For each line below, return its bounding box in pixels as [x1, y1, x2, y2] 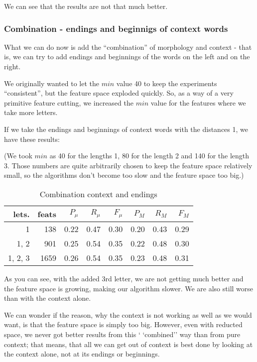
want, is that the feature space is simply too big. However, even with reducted [4, 319, 243, 330]
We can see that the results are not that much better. [4, 1, 168, 11]
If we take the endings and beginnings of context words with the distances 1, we [4, 123, 248, 134]
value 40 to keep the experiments [116, 78, 217, 88]
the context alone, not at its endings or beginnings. [4, 349, 160, 359]
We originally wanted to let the [4, 78, 99, 88]
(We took [4, 150, 32, 161]
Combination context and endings [39, 188, 157, 200]
